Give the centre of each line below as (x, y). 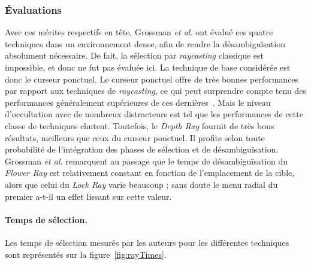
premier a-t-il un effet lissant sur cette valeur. (88, 196)
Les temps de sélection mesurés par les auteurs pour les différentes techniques (147, 242)
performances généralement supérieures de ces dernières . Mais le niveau (138, 102)
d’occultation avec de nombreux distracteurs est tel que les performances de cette (154, 114)
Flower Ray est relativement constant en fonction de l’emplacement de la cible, (150, 173)
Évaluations (34, 9)
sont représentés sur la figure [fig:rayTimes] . (86, 254)
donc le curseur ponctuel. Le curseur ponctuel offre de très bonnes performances (152, 79)
